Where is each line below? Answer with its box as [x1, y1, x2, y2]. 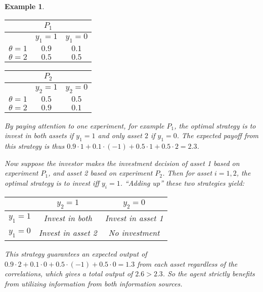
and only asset [98, 130, 142, 141]
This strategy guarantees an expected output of [5, 248, 147, 259]
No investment [108, 227, 160, 238]
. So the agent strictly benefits [162, 268, 255, 279]
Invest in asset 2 [38, 227, 97, 238]
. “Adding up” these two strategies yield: [120, 178, 245, 188]
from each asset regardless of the [137, 258, 238, 269]
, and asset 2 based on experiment [48, 168, 153, 178]
